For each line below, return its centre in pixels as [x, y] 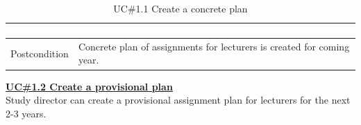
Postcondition [40, 53]
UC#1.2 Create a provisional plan [89, 86]
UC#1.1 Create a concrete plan [180, 8]
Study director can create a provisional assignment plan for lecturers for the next [178, 100]
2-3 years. [26, 113]
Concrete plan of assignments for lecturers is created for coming [214, 46]
